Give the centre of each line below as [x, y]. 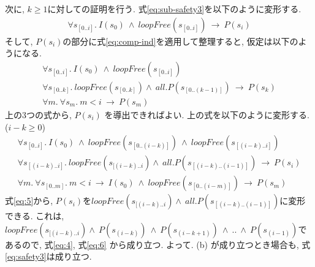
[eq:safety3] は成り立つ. [48, 256]
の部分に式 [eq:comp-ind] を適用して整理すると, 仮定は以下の [180, 41]
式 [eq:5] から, [29, 201]
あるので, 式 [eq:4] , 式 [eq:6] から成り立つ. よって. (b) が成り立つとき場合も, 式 [158, 244]
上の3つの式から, [38, 114]
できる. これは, [35, 216]
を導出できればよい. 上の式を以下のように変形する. [207, 114]
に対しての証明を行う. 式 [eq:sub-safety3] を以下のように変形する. [174, 9]
